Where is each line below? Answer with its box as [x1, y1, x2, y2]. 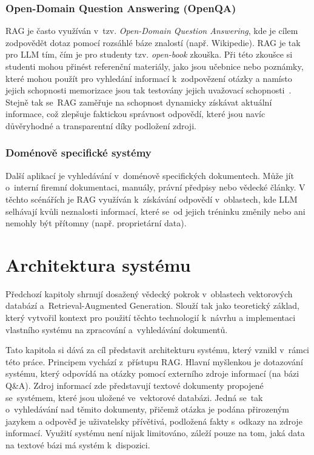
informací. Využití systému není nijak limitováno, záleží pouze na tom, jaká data [5, 426, 305, 439]
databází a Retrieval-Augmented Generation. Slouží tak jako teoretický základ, [5, 299, 299, 312]
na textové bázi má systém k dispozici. [5, 439, 150, 451]
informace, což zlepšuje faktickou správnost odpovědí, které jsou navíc [5, 107, 266, 120]
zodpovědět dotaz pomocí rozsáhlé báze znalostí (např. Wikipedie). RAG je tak [5, 36, 301, 49]
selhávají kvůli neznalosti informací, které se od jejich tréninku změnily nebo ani [5, 204, 306, 217]
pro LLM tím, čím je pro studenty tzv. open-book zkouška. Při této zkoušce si [5, 48, 293, 61]
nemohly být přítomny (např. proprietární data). [5, 217, 187, 229]
